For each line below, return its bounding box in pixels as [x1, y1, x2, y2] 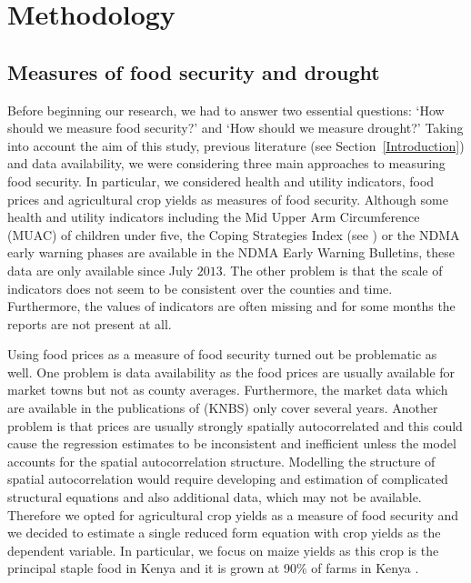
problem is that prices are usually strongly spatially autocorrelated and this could [7, 416, 463, 435]
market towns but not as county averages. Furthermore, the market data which [7, 380, 448, 399]
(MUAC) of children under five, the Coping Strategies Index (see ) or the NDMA [7, 225, 460, 244]
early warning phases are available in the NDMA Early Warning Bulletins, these [7, 243, 455, 262]
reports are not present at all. [7, 314, 172, 333]
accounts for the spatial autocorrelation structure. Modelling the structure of [7, 451, 436, 470]
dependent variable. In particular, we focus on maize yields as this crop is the [7, 540, 439, 559]
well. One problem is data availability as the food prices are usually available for [7, 362, 456, 381]
